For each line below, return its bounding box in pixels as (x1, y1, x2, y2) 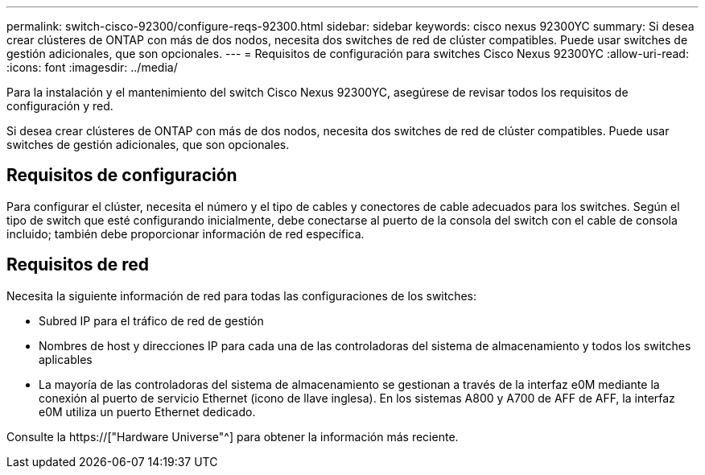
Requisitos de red (6, 254, 150, 275)
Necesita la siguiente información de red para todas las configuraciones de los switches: (6, 288, 477, 303)
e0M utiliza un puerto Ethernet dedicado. (39, 404, 256, 419)
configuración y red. (6, 99, 113, 113)
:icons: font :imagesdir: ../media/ (6, 60, 178, 74)
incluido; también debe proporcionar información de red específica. (6, 226, 365, 241)
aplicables (39, 352, 93, 366)
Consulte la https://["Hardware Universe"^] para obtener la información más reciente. (6, 429, 459, 444)
